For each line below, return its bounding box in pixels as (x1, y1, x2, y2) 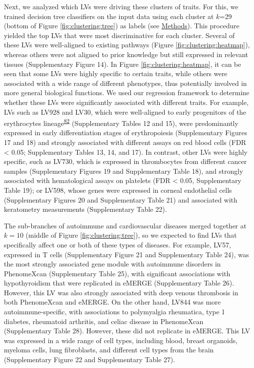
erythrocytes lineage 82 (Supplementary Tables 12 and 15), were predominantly (4, 117, 238, 128)
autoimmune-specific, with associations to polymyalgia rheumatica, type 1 (4, 307, 225, 317)
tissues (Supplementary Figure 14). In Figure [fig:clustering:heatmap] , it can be (4, 59, 241, 69)
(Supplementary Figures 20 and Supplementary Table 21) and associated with (4, 194, 237, 204)
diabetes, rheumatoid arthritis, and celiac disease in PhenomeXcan (4, 316, 204, 326)
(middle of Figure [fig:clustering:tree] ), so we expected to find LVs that (25, 230, 237, 240)
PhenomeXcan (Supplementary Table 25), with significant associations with (4, 268, 231, 278)
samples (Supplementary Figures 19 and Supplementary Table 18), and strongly (4, 165, 243, 176)
